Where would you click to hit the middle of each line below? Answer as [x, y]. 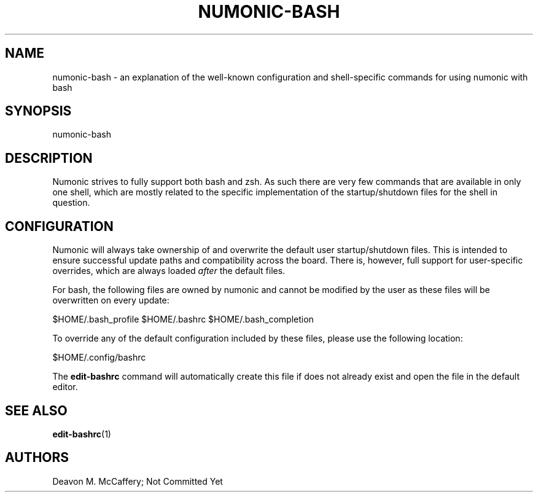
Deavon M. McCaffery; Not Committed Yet [138, 481]
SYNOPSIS [38, 111]
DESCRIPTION [49, 158]
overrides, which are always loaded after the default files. [169, 271]
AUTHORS [37, 458]
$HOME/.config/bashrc [99, 358]
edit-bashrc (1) [82, 434]
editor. [65, 387]
